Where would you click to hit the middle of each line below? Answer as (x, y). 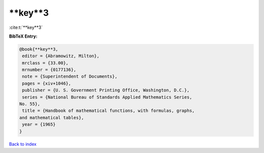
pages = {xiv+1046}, (47, 83)
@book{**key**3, (39, 49)
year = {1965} (39, 124)
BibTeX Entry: (23, 36)
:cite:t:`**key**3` (26, 27)
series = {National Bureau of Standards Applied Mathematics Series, (107, 97)
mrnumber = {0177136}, (49, 70)
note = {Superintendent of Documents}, (70, 76)
